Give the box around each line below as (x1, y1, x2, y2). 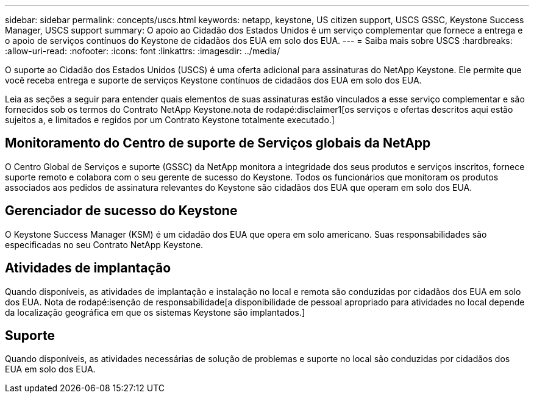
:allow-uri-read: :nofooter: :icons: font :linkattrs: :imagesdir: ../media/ (5, 46, 280, 56)
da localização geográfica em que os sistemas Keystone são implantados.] (5, 307, 305, 318)
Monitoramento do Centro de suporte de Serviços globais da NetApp (5, 135, 431, 151)
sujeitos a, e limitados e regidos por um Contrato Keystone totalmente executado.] (5, 115, 335, 125)
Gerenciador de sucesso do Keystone (5, 203, 238, 219)
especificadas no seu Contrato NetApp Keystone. (5, 239, 204, 250)
